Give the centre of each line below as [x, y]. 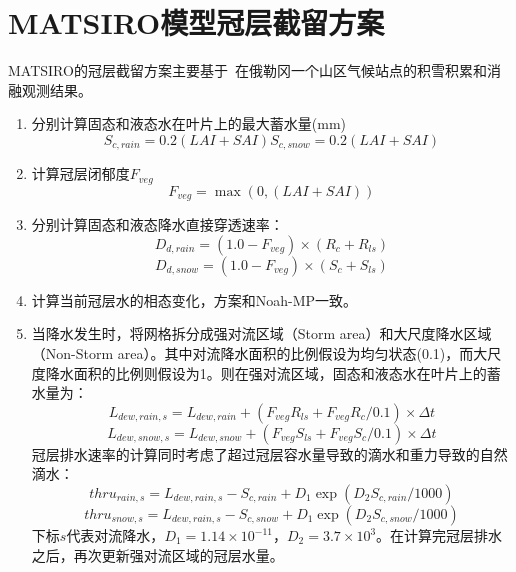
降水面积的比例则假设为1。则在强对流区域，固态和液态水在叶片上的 [266, 372]
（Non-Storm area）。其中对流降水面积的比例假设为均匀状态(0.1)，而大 [259, 353]
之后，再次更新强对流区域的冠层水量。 [157, 554]
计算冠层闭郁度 [80, 173]
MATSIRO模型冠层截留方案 [196, 22]
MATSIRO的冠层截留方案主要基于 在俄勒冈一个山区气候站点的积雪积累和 [247, 70]
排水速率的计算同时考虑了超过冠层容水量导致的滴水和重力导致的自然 [283, 453]
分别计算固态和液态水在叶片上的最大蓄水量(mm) [189, 123]
